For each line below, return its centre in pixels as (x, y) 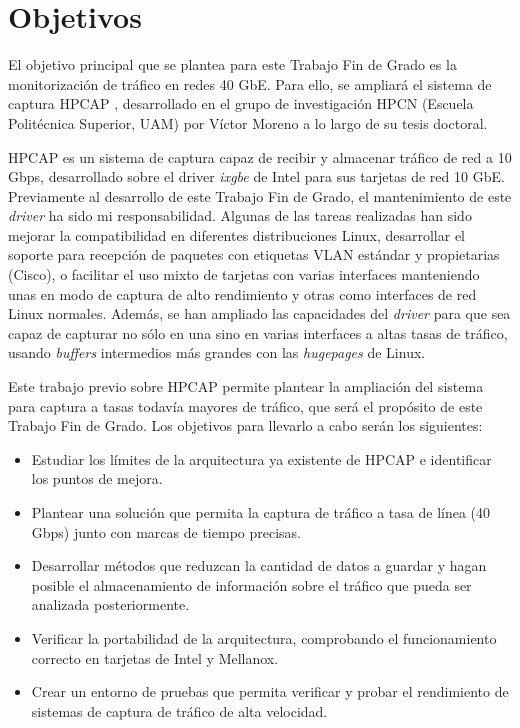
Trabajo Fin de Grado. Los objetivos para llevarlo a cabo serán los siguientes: (245, 425)
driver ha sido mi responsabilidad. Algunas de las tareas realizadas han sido (240, 215)
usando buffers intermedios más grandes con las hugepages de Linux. (217, 352)
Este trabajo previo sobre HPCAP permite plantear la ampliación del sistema (246, 386)
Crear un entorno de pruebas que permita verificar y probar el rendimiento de (270, 691)
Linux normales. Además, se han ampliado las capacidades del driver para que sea (259, 313)
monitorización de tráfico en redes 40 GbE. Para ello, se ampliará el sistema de (250, 83)
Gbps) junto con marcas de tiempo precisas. (166, 531)
